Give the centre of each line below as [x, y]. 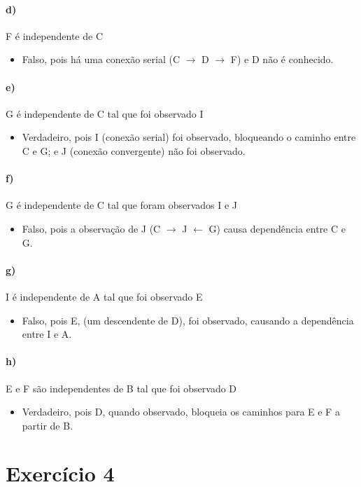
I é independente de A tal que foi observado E [104, 296]
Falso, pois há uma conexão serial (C [101, 59]
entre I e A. [47, 334]
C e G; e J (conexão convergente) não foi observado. [134, 150]
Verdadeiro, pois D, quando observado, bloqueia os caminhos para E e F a [181, 412]
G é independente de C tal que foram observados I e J [122, 205]
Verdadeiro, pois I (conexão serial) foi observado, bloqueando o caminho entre [189, 137]
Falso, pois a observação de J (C [91, 228]
